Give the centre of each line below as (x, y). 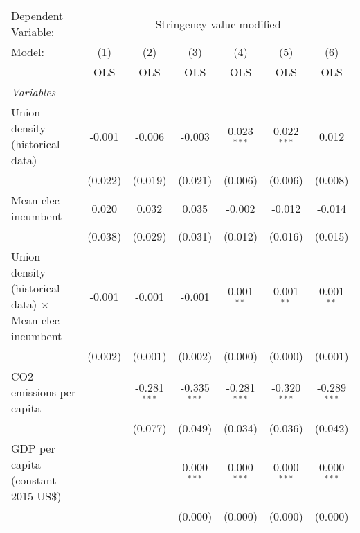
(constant (34, 480)
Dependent (37, 16)
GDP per (33, 448)
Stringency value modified (218, 24)
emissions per (44, 392)
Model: (28, 52)
